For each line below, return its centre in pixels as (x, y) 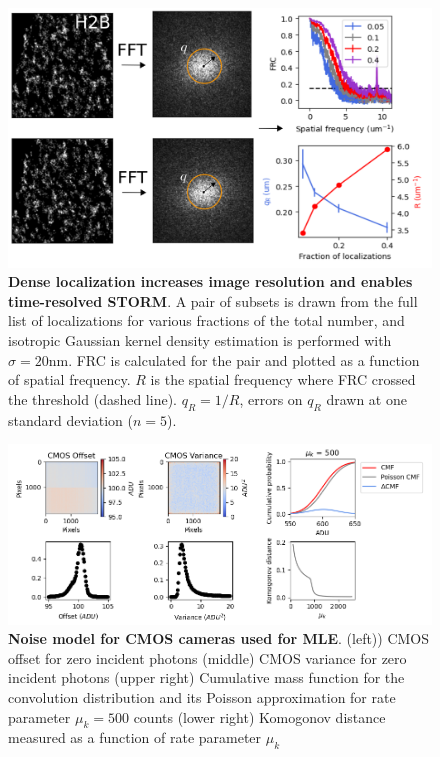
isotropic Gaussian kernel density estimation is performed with (200, 339)
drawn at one (366, 398)
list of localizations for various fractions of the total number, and (206, 320)
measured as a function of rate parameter (135, 737)
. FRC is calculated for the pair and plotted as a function (244, 359)
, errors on (271, 398)
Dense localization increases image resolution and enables (210, 281)
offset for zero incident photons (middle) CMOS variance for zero (207, 657)
